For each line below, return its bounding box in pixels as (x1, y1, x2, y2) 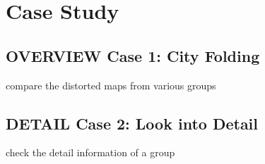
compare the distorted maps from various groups (6, 77, 216, 92)
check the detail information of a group (6, 145, 175, 160)
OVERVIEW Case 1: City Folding (6, 44, 260, 66)
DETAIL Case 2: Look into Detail (6, 112, 259, 134)
